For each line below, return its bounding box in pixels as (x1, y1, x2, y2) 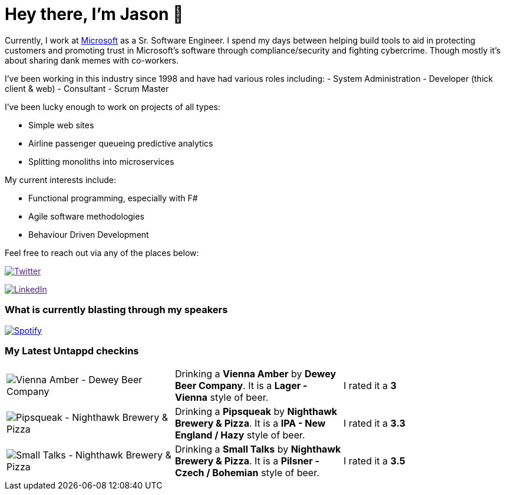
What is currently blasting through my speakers (5, 304, 228, 316)
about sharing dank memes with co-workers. (5, 55, 179, 65)
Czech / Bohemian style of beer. (174, 467, 319, 479)
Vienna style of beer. (174, 391, 269, 404)
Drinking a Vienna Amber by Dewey (174, 368, 336, 380)
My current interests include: (5, 174, 116, 185)
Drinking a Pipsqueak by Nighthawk (174, 406, 338, 418)
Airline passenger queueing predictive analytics (28, 138, 213, 148)
